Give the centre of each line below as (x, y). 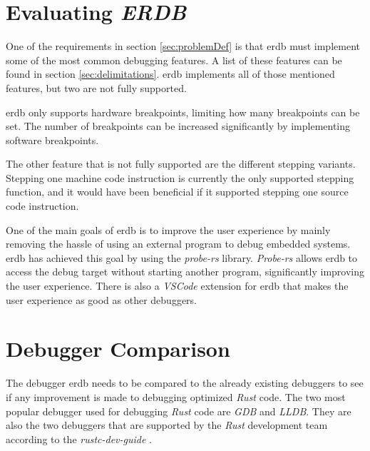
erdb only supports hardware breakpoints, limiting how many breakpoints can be (183, 112)
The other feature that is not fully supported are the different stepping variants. (181, 164)
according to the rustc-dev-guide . (79, 439)
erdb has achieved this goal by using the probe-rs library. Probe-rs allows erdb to (182, 257)
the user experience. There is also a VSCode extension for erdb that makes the (177, 286)
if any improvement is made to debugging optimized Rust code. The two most (176, 396)
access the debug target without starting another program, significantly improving (185, 272)
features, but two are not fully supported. (96, 87)
